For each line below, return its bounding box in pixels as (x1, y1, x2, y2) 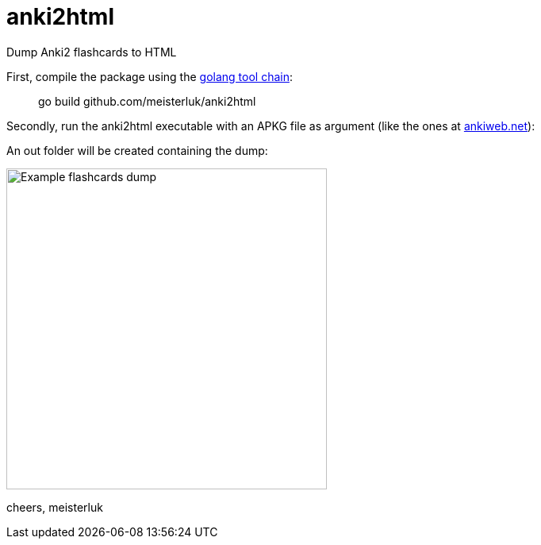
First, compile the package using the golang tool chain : (6, 69, 293, 83)
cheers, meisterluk (6, 500, 103, 514)
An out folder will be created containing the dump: (6, 143, 268, 157)
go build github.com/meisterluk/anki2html (38, 94, 256, 108)
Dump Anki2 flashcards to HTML (6, 44, 177, 59)
